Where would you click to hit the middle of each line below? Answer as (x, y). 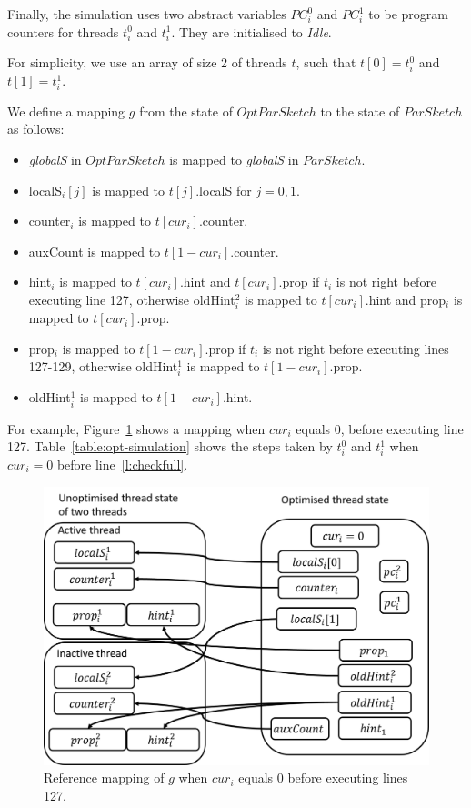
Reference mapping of (104, 778)
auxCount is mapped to (95, 251)
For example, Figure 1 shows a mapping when (136, 428)
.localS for (224, 190)
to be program (408, 14)
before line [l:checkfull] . (122, 464)
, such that (326, 62)
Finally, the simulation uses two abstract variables (147, 14)
